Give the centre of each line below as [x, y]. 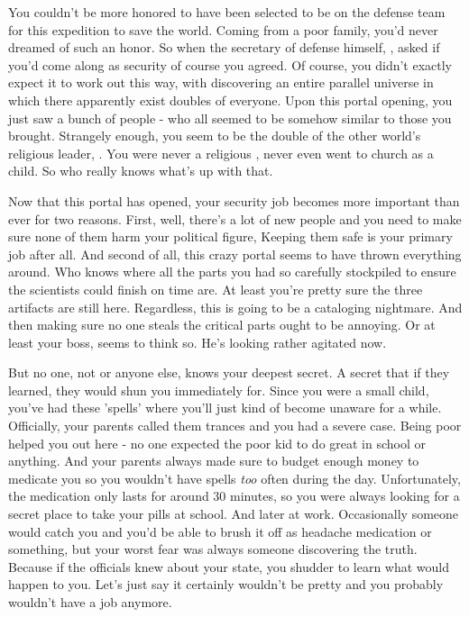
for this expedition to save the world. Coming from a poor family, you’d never [223, 29]
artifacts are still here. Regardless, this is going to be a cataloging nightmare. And [235, 307]
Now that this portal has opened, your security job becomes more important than [234, 200]
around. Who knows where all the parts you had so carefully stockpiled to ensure [232, 272]
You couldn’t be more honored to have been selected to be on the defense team [227, 12]
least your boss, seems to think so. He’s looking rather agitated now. [198, 342]
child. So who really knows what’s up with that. [141, 171]
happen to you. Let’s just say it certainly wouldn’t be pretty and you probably [226, 584]
